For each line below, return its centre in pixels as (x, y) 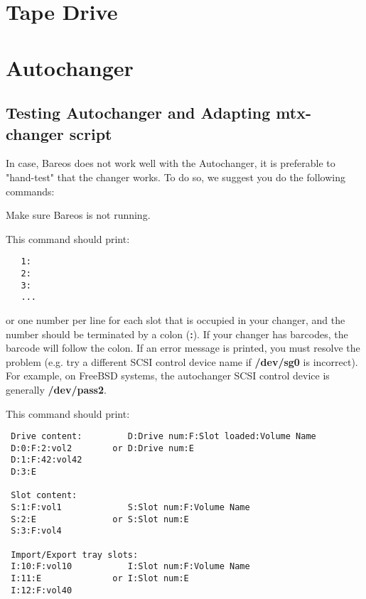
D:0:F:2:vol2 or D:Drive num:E (102, 448)
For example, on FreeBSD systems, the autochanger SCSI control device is (168, 376)
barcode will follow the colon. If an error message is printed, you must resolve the (183, 348)
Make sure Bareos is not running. (78, 215)
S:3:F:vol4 (36, 531)
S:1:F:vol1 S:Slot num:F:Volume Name (130, 508)
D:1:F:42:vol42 (47, 460)
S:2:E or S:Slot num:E (100, 519)
